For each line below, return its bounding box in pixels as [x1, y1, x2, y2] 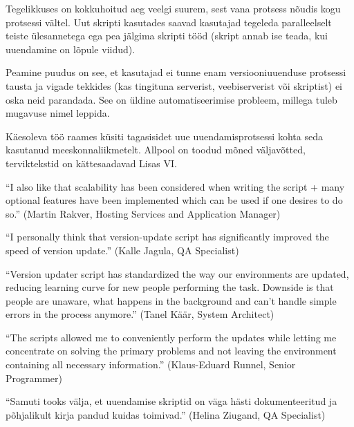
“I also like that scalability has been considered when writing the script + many [6, 179, 345, 193]
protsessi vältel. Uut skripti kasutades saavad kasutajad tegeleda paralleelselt [6, 15, 332, 29]
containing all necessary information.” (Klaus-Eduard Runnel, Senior [6, 357, 296, 372]
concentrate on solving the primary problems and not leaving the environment [6, 343, 337, 358]
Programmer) [6, 370, 62, 385]
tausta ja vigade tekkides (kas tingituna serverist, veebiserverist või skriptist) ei [6, 78, 342, 93]
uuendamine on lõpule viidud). [6, 41, 136, 56]
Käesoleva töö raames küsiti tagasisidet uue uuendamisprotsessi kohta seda [6, 129, 323, 143]
